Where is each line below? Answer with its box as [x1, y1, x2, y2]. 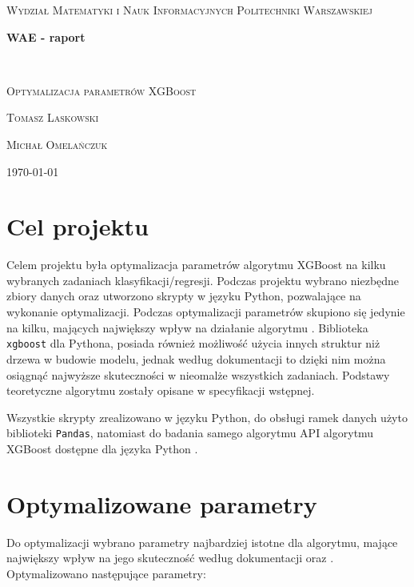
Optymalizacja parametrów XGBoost [6, 82, 197, 99]
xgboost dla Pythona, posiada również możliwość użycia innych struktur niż [6, 335, 380, 352]
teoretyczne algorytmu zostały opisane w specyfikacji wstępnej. [6, 382, 315, 399]
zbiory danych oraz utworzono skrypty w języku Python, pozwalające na [6, 287, 361, 304]
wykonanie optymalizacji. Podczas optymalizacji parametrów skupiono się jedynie [6, 304, 405, 320]
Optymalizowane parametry [6, 487, 317, 520]
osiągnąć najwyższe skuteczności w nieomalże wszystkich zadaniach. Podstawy [6, 366, 390, 383]
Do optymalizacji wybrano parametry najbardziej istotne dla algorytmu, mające [6, 533, 398, 550]
